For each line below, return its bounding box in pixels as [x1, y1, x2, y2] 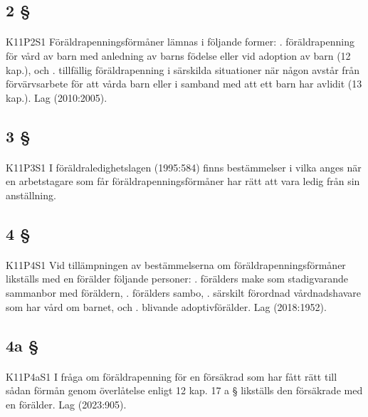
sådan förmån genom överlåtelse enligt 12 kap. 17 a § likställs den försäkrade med [6, 383, 363, 398]
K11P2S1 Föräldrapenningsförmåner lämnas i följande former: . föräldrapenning [6, 34, 354, 49]
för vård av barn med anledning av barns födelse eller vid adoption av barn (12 [6, 48, 351, 63]
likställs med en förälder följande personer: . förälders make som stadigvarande [6, 271, 349, 286]
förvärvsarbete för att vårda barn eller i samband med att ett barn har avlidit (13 [6, 76, 362, 91]
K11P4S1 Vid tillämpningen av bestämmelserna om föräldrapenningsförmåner [6, 257, 346, 272]
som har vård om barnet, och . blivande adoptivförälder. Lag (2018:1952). [6, 299, 327, 314]
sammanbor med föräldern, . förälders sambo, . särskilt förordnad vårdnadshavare [6, 285, 362, 300]
